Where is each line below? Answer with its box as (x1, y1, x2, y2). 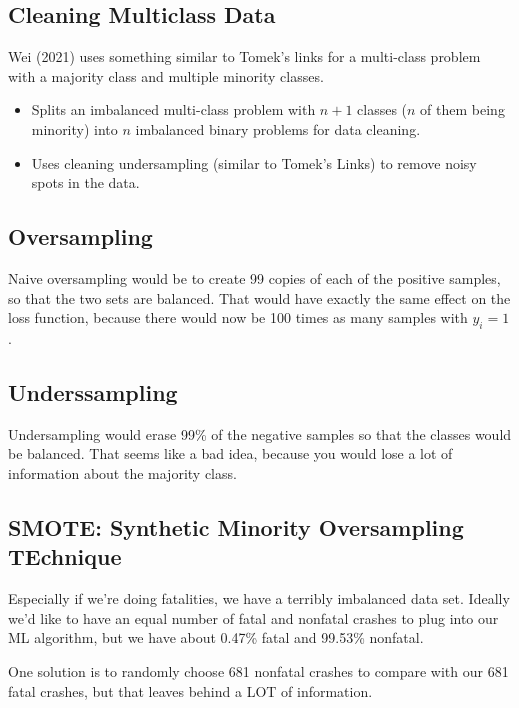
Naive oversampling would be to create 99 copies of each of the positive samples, (8, 267, 501, 288)
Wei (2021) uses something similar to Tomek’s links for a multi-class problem (8, 46, 481, 67)
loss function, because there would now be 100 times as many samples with (8, 307, 468, 328)
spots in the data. (31, 172, 140, 193)
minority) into (31, 118, 118, 139)
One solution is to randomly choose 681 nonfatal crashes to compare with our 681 (8, 660, 509, 681)
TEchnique (8, 541, 122, 572)
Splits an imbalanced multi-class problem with (31, 99, 316, 120)
